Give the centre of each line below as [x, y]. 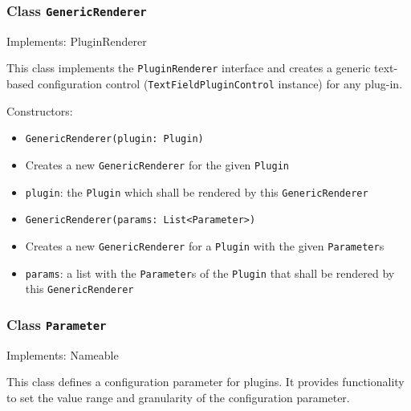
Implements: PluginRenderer [77, 41]
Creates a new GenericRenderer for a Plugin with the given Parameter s [205, 245]
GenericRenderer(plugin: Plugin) [114, 139]
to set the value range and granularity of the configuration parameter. [178, 397]
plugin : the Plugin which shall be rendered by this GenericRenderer [197, 191]
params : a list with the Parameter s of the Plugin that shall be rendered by [210, 273]
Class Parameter [57, 324]
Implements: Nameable [63, 354]
